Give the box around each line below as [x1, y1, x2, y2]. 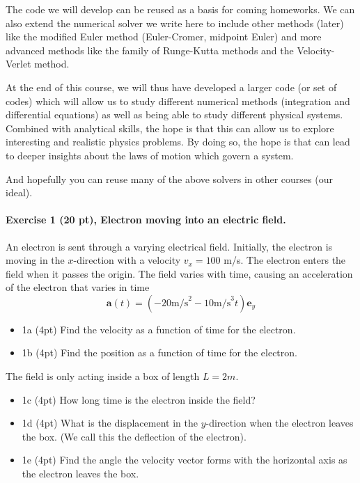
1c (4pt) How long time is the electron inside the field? [22, 392, 256, 406]
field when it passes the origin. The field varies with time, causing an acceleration [6, 266, 353, 280]
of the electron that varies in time [6, 280, 150, 294]
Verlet [6, 56, 31, 71]
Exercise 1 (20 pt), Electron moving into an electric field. [6, 212, 286, 227]
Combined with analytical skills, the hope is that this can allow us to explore [6, 120, 334, 135]
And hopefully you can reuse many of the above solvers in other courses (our [6, 171, 333, 186]
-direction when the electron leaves [205, 415, 354, 430]
